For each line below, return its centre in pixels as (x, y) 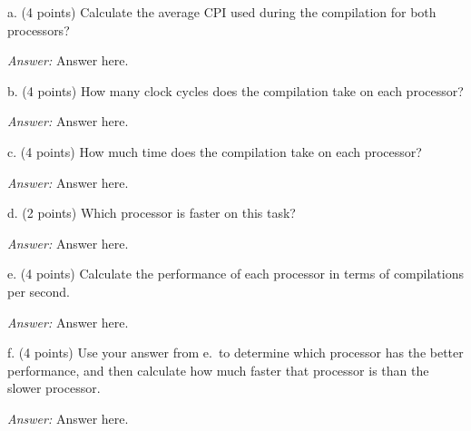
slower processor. (54, 388)
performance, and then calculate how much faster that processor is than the (218, 370)
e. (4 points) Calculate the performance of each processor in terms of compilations (235, 274)
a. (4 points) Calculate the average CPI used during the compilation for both (222, 12)
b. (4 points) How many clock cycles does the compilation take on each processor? (235, 90)
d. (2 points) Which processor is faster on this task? (152, 213)
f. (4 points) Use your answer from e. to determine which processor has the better (235, 353)
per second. (39, 291)
